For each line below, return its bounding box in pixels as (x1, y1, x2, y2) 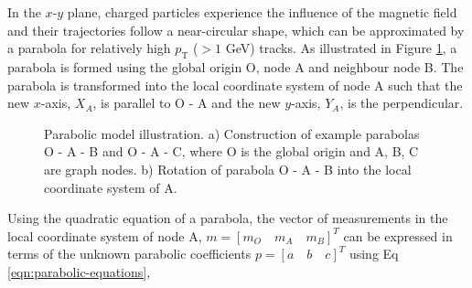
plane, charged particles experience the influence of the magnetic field (67, 3, 457, 21)
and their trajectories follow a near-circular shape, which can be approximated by (7, 20, 465, 39)
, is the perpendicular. (339, 93, 464, 112)
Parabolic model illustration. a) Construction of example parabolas (44, 123, 420, 143)
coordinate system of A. (44, 177, 177, 197)
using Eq (349, 244, 399, 263)
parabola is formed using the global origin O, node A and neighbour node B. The (7, 57, 464, 76)
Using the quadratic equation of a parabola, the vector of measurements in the (7, 208, 448, 228)
